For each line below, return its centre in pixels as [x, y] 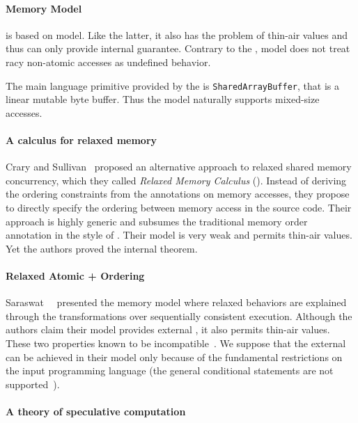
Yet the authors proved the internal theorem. [102, 248]
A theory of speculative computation [96, 411]
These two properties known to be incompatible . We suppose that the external [176, 343]
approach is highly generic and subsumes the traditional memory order [157, 221]
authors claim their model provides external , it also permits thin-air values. [168, 329]
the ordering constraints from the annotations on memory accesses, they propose [178, 194]
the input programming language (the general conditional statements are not [170, 370]
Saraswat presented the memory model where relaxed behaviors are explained [176, 302]
